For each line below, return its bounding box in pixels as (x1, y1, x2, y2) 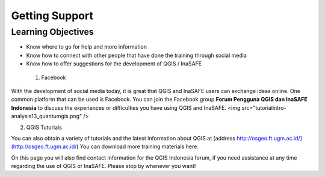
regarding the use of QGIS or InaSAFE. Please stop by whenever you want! (11, 163, 196, 170)
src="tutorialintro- (241, 104, 286, 111)
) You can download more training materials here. (76, 143, 199, 150)
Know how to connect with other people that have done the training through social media (26, 52, 247, 59)
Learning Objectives (11, 26, 94, 37)
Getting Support (11, 9, 93, 22)
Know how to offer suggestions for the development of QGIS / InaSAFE (26, 60, 202, 67)
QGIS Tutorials (26, 124, 63, 131)
